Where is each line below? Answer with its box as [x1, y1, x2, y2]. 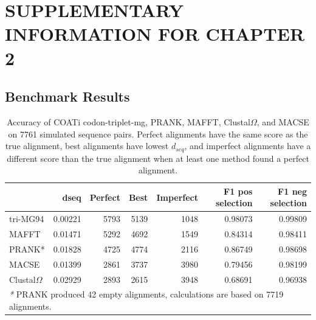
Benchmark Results [5, 87, 130, 106]
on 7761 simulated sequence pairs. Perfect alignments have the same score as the [8, 127, 308, 140]
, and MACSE [256, 115, 309, 128]
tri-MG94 [9, 212, 44, 225]
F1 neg [278, 184, 307, 197]
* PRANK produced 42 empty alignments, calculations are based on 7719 [9, 288, 284, 301]
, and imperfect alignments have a [184, 139, 311, 152]
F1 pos [224, 184, 253, 197]
